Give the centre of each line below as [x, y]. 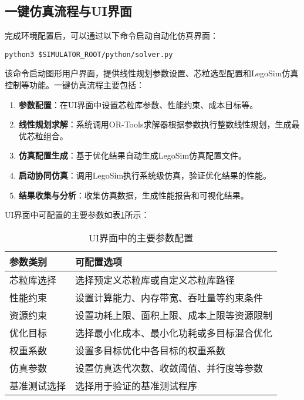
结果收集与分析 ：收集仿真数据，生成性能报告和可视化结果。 [134, 195]
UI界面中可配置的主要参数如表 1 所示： [77, 215]
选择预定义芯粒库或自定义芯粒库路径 [155, 280]
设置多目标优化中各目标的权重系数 [151, 350]
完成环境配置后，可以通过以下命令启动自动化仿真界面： [112, 36]
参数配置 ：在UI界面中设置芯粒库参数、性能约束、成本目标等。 [138, 104]
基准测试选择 [38, 385]
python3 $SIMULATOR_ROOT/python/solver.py [89, 54]
